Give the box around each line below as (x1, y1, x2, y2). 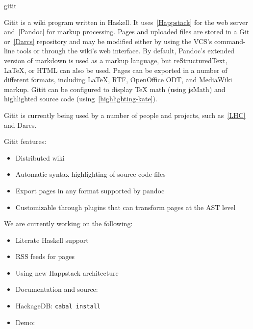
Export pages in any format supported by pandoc (15, 185, 165, 195)
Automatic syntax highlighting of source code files (15, 169, 166, 179)
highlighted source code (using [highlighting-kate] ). (4, 94, 157, 104)
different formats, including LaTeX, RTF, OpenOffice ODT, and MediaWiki (4, 74, 232, 85)
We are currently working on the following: (4, 218, 133, 229)
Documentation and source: (15, 284, 98, 294)
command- (214, 36, 246, 46)
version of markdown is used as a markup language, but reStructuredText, (4, 55, 228, 65)
